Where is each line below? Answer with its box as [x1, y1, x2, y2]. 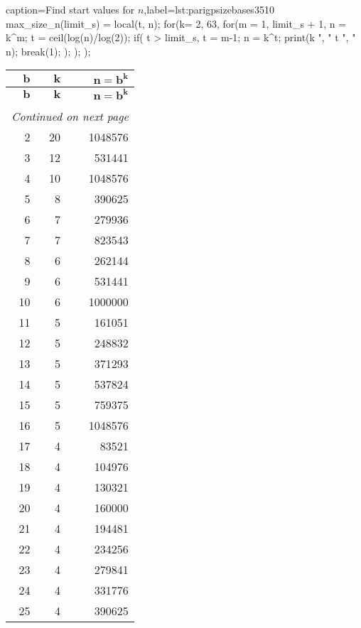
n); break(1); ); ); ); [6, 43, 91, 58]
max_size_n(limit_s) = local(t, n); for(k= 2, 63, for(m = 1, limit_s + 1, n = [6, 16, 347, 31]
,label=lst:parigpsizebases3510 [144, 2, 274, 16]
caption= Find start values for [6, 2, 135, 16]
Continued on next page [11, 108, 129, 125]
